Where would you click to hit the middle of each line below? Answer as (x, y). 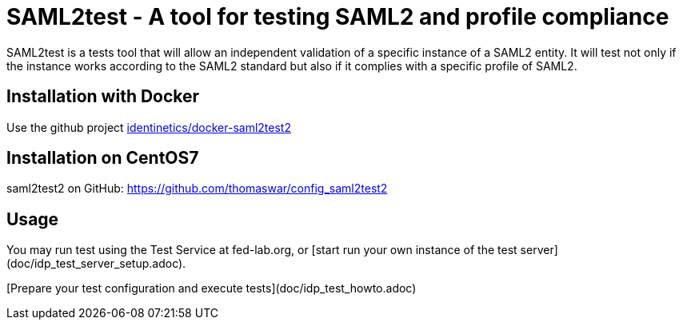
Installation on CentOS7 (103, 158)
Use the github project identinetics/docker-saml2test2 (149, 127)
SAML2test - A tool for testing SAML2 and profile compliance (338, 17)
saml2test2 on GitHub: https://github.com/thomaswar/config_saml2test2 (197, 189)
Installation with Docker (103, 97)
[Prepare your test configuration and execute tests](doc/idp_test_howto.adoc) (212, 288)
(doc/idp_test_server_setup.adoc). (96, 264)
